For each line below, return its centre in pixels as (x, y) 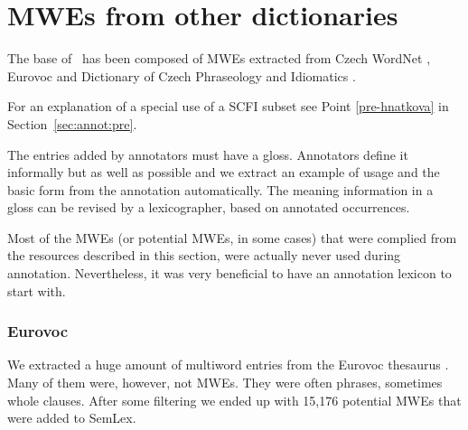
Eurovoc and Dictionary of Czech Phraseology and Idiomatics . (182, 75)
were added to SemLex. (72, 418)
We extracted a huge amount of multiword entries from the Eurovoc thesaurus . (228, 365)
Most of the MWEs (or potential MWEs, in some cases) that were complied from (232, 237)
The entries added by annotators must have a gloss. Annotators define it (208, 154)
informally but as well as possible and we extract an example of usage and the (224, 172)
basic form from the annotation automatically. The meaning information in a (220, 189)
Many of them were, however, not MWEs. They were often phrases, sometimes (225, 383)
